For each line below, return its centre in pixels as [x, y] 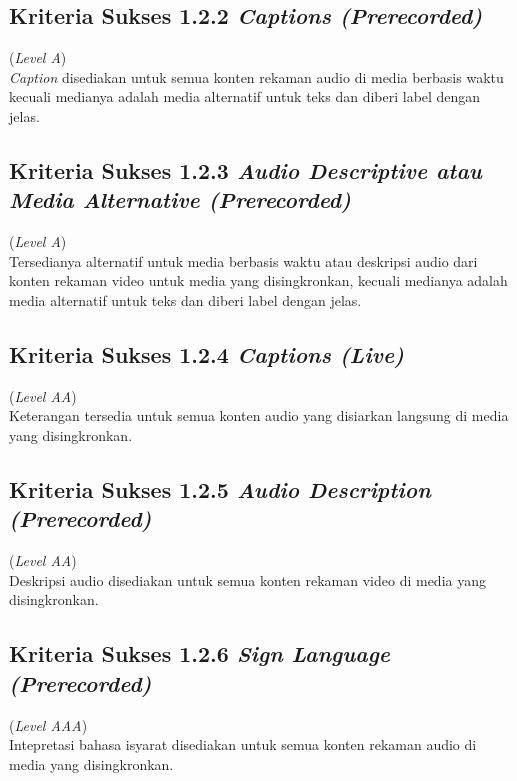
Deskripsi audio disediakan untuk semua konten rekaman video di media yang [247, 579]
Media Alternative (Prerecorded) [180, 199]
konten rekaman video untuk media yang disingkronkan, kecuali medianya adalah [258, 280]
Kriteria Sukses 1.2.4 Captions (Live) [206, 353]
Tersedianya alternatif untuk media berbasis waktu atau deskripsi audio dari [243, 260]
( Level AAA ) [48, 724]
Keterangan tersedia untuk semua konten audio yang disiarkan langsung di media [259, 415]
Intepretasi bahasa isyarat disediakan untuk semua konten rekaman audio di [243, 744]
